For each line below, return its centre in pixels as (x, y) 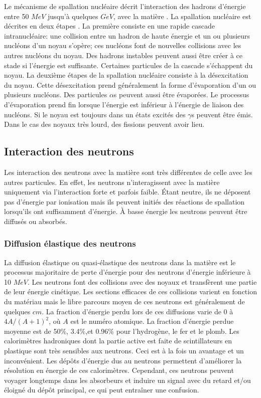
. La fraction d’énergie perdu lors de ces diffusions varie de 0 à (138, 311)
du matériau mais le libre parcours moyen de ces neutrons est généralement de (124, 302)
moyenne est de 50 (32, 331)
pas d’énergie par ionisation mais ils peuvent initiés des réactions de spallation (124, 201)
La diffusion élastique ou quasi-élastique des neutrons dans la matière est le (120, 262)
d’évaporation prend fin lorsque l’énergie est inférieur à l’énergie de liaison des (124, 104)
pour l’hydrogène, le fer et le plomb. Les (178, 331)
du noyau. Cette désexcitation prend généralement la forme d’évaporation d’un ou (130, 84)
